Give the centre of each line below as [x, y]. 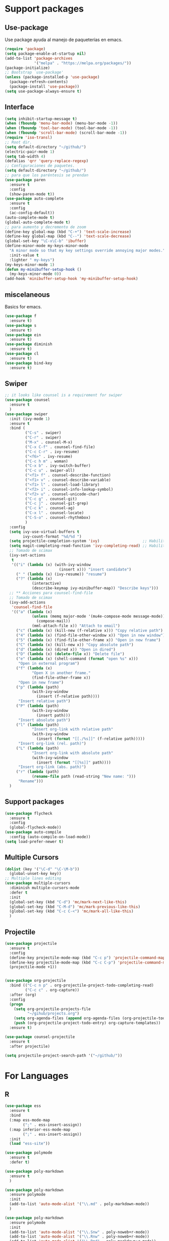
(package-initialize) [27, 68]
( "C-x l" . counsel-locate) [54, 513]
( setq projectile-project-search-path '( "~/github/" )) [64, 1055]
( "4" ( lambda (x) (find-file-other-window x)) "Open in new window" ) [91, 635]
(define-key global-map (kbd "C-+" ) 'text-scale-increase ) [68, 232]
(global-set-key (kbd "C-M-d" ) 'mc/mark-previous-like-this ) [75, 907]
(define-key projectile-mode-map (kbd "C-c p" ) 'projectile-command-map [87, 957]
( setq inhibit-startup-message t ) [41, 119]
